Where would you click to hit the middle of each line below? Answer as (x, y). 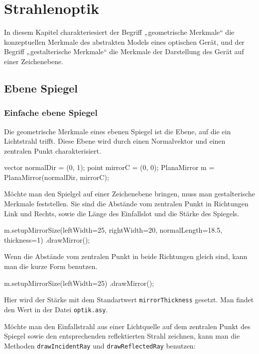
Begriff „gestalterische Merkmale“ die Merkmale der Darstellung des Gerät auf (124, 51)
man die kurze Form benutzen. (51, 266)
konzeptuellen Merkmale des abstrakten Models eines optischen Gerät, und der (124, 42)
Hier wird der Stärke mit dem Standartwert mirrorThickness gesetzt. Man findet (129, 300)
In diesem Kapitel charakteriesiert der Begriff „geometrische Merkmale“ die (119, 32)
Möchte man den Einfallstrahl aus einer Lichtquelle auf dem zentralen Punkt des (127, 326)
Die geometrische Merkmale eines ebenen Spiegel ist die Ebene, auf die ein (118, 131)
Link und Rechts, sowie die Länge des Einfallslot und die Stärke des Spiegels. (122, 213)
